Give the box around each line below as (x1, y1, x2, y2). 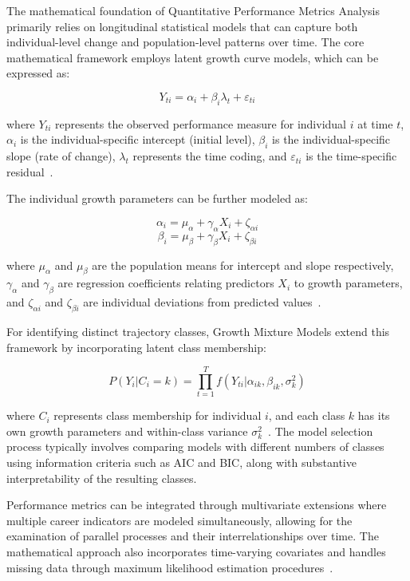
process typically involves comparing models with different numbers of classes (6, 438, 384, 455)
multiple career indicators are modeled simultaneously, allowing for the (6, 512, 353, 528)
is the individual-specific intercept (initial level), (20, 131, 255, 148)
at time (357, 115, 393, 132)
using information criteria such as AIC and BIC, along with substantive (6, 454, 357, 471)
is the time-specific (306, 148, 397, 164)
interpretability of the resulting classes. (6, 469, 197, 486)
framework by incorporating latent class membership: (6, 338, 266, 355)
